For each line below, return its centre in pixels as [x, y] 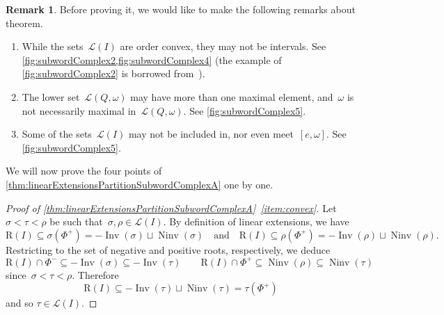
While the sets [53, 46]
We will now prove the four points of [84, 171]
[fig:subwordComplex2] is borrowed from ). [113, 73]
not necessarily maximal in [79, 110]
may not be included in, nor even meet [211, 134]
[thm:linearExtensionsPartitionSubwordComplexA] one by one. [140, 184]
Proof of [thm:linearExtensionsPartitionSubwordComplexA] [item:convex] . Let [171, 208]
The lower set [51, 96]
